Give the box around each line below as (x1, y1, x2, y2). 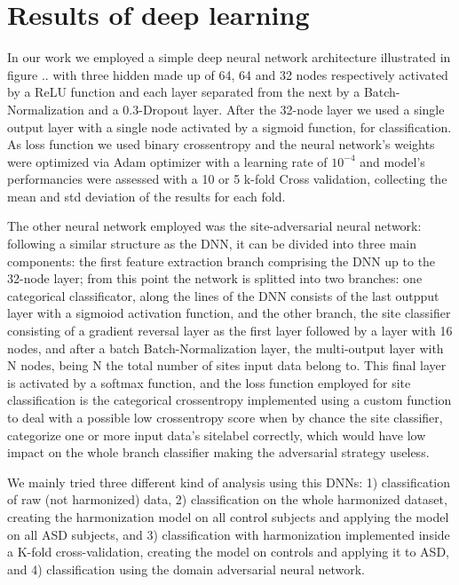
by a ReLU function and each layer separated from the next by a (7, 83, 360, 101)
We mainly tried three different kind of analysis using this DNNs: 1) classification (7, 472, 451, 491)
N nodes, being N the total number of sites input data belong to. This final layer (7, 356, 447, 375)
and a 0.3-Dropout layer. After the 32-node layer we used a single (88, 99, 445, 118)
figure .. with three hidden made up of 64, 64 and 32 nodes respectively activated (7, 65, 448, 83)
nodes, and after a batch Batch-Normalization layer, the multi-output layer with (7, 338, 444, 357)
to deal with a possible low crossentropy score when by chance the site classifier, (7, 408, 443, 426)
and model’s (360, 152, 425, 170)
